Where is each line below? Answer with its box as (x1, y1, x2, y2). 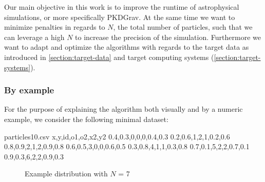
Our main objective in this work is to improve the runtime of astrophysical (4, 2, 239, 12)
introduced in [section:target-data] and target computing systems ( (4, 51, 214, 62)
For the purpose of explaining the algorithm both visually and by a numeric (4, 104, 243, 114)
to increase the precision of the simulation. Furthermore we (75, 31, 261, 42)
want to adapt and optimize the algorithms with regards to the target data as (4, 42, 249, 52)
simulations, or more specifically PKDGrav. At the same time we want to (4, 11, 235, 22)
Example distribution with (25, 168, 108, 179)
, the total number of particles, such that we (113, 22, 253, 32)
